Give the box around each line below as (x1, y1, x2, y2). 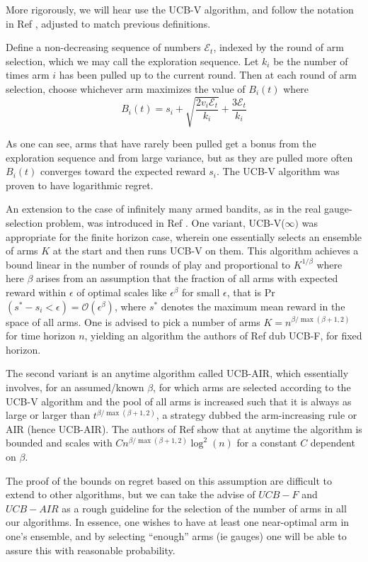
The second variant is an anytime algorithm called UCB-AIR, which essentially (6, 366, 349, 381)
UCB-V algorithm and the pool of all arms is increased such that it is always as (6, 393, 352, 408)
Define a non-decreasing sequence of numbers (6, 40, 201, 55)
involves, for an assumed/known (6, 380, 144, 395)
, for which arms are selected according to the (153, 380, 351, 395)
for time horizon (6, 328, 76, 343)
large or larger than (6, 408, 91, 422)
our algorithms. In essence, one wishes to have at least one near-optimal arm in (6, 515, 350, 529)
